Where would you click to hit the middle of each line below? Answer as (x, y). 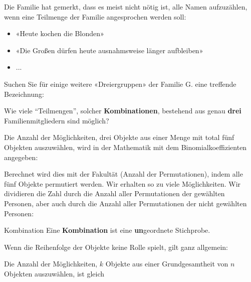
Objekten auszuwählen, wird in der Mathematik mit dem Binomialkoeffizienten (125, 147)
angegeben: (21, 157)
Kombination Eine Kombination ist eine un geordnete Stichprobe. (107, 230)
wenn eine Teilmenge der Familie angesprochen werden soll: (95, 16)
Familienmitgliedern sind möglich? (57, 120)
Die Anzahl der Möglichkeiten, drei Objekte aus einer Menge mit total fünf (119, 137)
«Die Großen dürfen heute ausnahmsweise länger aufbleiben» (109, 50)
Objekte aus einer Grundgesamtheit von (167, 264)
